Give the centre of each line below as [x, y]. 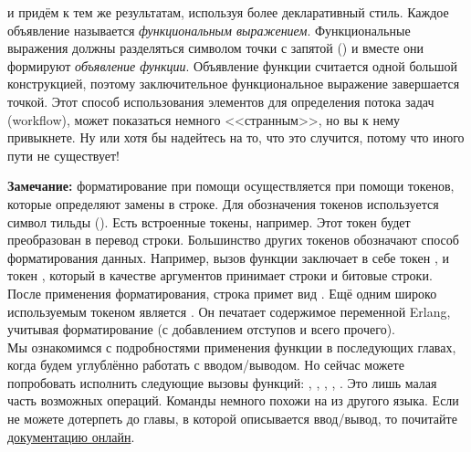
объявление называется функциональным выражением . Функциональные [209, 30]
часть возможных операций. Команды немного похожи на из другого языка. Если [233, 400]
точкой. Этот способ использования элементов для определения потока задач [221, 101]
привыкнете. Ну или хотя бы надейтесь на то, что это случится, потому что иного [236, 137]
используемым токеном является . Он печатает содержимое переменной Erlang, [229, 311]
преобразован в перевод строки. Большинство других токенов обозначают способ [233, 240]
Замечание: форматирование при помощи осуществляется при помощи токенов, [231, 186]
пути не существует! [64, 155]
